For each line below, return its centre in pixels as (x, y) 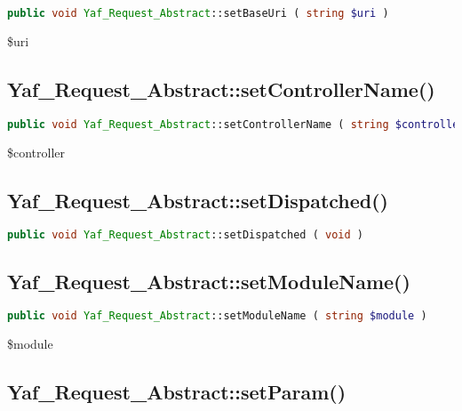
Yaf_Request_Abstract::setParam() (177, 392)
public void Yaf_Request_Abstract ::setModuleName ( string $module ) (217, 316)
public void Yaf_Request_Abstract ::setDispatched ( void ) (185, 235)
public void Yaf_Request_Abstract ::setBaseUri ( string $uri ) (198, 13)
